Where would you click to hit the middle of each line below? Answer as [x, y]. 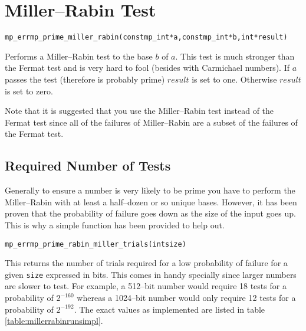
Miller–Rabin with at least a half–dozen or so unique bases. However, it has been [151, 201]
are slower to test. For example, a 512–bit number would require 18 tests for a [146, 286]
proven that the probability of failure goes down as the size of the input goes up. [150, 213]
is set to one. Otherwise [234, 79]
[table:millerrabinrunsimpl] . [54, 321]
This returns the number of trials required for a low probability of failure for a [146, 263]
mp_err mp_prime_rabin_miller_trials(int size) [96, 244]
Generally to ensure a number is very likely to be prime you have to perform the [150, 190]
